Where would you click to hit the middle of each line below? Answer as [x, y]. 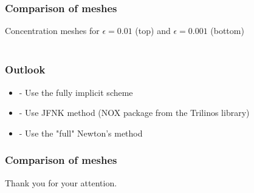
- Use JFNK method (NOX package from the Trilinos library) [134, 113]
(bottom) [227, 31]
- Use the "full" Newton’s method [81, 133]
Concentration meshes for [52, 31]
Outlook [25, 69]
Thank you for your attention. [61, 182]
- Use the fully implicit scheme [76, 92]
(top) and [153, 31]
